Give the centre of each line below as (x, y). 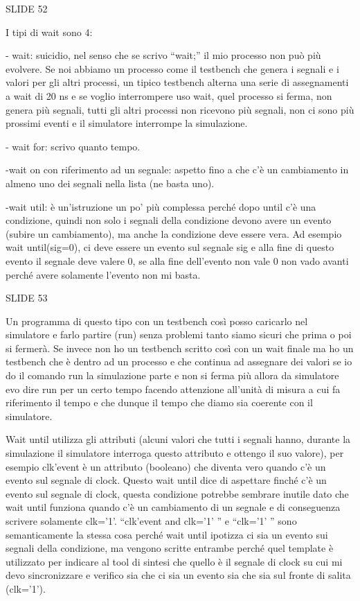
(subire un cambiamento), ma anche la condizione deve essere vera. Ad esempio (174, 233)
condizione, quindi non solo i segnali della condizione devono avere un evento (169, 220)
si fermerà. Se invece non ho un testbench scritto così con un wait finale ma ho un (180, 348)
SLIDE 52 (27, 8)
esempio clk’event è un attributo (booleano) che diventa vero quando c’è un (166, 466)
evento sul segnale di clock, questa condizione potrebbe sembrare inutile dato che (177, 493)
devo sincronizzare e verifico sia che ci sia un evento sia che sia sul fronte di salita (178, 575)
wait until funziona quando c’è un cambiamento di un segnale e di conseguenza (173, 507)
